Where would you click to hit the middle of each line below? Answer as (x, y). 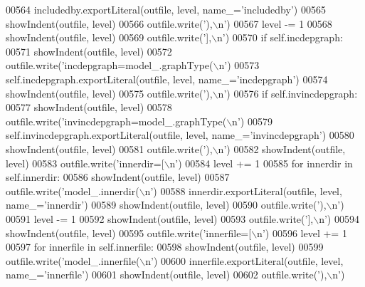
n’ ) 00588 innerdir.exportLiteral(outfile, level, (243, 191)
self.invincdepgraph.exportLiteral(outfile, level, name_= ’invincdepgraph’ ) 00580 (180, 135)
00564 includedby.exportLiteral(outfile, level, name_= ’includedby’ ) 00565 (166, 9)
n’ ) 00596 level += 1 (302, 233)
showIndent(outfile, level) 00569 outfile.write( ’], (109, 37)
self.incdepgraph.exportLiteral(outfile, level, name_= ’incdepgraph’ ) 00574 (167, 79)
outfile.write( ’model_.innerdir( (73, 191)
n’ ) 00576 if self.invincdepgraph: (288, 93)
